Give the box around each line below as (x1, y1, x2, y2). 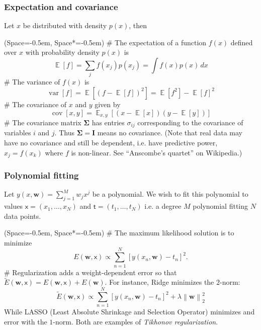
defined (230, 37, 253, 47)
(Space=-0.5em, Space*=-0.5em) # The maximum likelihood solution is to (4, 227, 234, 238)
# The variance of (4, 76, 60, 87)
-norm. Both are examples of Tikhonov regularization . (53, 316, 218, 326)
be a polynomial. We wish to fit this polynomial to (92, 189, 248, 199)
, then (129, 20, 147, 31)
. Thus (54, 127, 74, 138)
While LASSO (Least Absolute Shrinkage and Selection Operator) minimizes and (4, 306, 255, 317)
